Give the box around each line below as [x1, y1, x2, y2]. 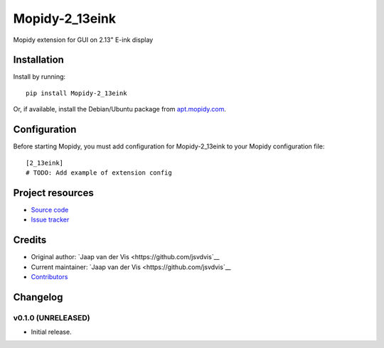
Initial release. [31, 327, 72, 337]
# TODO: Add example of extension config [26, 168, 172, 177]
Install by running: [13, 72, 66, 81]
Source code [31, 205, 69, 214]
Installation [13, 54, 64, 66]
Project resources [13, 187, 94, 199]
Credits [13, 234, 47, 246]
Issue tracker [31, 215, 70, 224]
